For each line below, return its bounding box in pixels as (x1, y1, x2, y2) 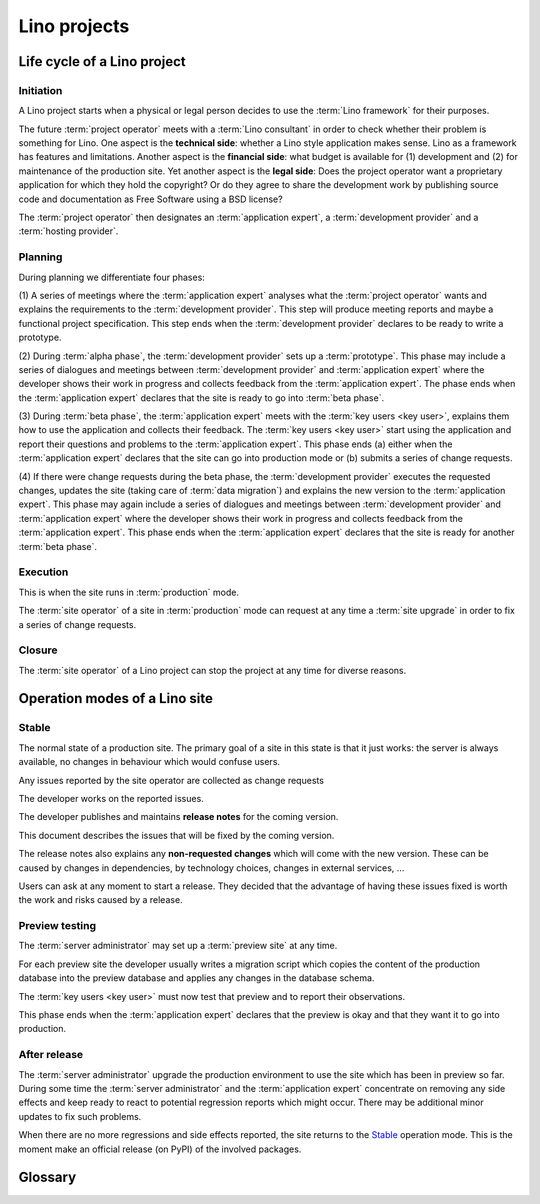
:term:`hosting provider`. (18, 225, 119, 237)
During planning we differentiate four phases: (18, 271, 205, 283)
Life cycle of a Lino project (18, 53, 186, 70)
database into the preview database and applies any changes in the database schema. (18, 972, 375, 984)
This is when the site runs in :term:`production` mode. (18, 586, 240, 598)
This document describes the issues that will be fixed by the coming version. (18, 829, 335, 841)
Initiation (18, 83, 63, 97)
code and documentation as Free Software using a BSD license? (18, 193, 284, 205)
